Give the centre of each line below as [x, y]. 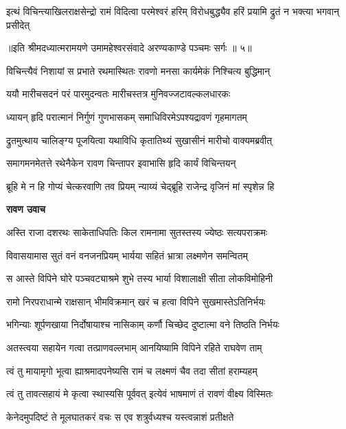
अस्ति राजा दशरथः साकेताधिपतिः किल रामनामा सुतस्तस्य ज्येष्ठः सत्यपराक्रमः [137, 232]
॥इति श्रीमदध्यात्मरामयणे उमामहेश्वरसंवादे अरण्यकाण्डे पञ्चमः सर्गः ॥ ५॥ [129, 48]
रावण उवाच [26, 209]
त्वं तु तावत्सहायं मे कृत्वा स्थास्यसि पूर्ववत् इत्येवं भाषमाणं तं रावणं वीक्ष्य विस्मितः [140, 394]
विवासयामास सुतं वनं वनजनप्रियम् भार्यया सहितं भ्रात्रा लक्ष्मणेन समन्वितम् [127, 255]
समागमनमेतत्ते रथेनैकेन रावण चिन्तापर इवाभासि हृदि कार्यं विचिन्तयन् [121, 163]
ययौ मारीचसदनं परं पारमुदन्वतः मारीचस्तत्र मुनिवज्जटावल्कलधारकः [118, 94]
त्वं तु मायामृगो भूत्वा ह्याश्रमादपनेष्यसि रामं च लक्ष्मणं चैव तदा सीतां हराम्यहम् [132, 370]
